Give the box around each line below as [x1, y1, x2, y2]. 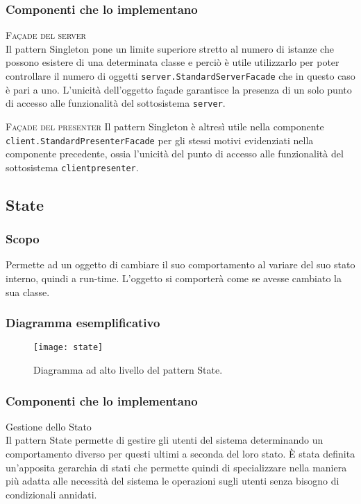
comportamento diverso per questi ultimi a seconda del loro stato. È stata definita [6, 446, 355, 461]
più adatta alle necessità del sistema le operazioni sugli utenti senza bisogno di [6, 473, 339, 488]
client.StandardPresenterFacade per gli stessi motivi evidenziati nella [6, 132, 314, 147]
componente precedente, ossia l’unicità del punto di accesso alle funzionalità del [6, 146, 344, 161]
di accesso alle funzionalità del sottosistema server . [6, 96, 226, 110]
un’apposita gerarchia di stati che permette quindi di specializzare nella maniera [6, 460, 347, 474]
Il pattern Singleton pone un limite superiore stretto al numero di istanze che [6, 41, 334, 55]
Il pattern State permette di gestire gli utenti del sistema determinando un [6, 433, 324, 447]
